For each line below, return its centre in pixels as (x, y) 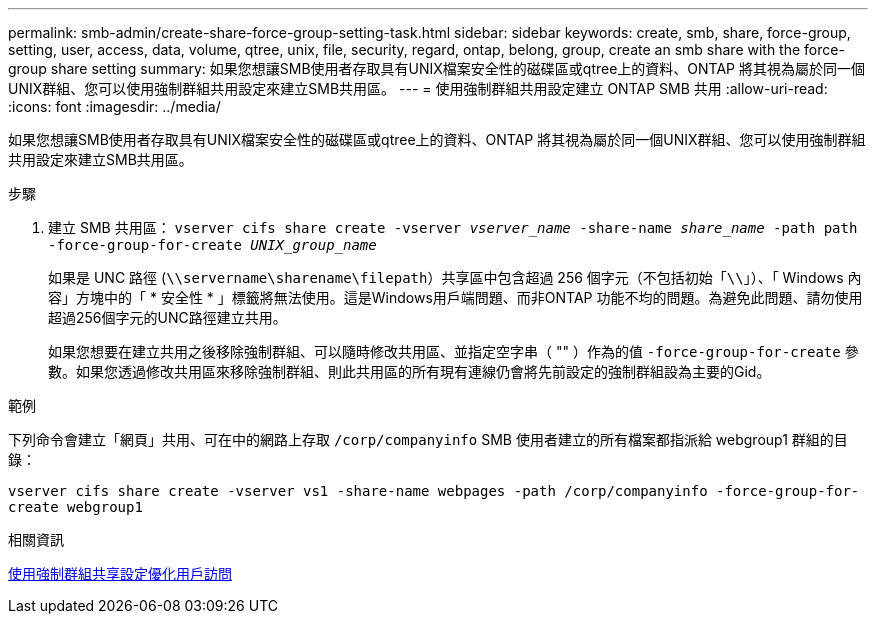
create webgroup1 (75, 507)
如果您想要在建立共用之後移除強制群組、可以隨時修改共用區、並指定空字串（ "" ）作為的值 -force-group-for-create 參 (453, 351)
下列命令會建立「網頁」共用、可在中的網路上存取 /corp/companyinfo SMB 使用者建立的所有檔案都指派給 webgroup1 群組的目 (428, 439)
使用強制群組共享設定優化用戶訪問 (120, 573)
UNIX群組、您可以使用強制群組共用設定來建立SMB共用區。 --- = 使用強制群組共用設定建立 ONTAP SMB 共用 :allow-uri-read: (418, 88)
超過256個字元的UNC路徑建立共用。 (167, 317)
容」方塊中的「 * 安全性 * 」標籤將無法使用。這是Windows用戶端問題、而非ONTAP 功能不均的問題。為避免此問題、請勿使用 (455, 297)
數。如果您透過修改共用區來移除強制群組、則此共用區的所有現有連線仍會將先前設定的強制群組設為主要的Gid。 (409, 371)
